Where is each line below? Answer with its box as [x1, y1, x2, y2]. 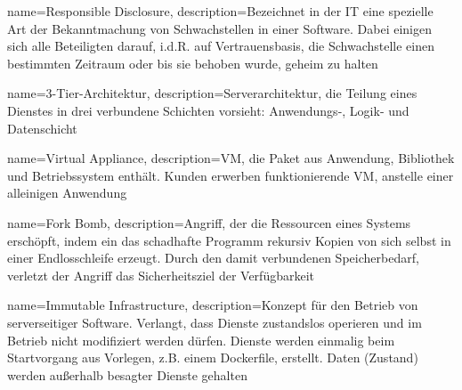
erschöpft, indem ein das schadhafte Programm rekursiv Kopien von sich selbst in [7, 231, 451, 249]
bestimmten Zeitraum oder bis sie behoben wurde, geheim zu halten [7, 53, 378, 72]
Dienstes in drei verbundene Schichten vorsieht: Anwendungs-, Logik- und [7, 101, 409, 119]
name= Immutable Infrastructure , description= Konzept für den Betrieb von [7, 296, 418, 314]
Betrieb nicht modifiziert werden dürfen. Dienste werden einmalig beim [7, 330, 395, 349]
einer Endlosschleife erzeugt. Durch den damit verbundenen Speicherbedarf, [7, 248, 419, 267]
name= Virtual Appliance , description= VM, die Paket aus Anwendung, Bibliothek [7, 149, 455, 167]
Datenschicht [7, 118, 77, 137]
